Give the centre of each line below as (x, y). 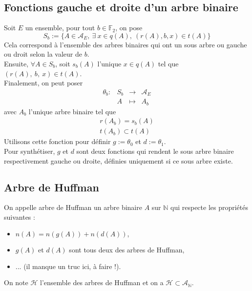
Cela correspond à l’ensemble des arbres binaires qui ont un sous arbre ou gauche (126, 44)
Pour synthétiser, (30, 151)
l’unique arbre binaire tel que (72, 111)
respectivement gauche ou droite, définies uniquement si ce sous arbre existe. (118, 160)
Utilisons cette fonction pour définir (57, 141)
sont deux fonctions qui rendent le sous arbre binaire (155, 151)
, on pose (129, 28)
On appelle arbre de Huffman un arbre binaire (73, 207)
